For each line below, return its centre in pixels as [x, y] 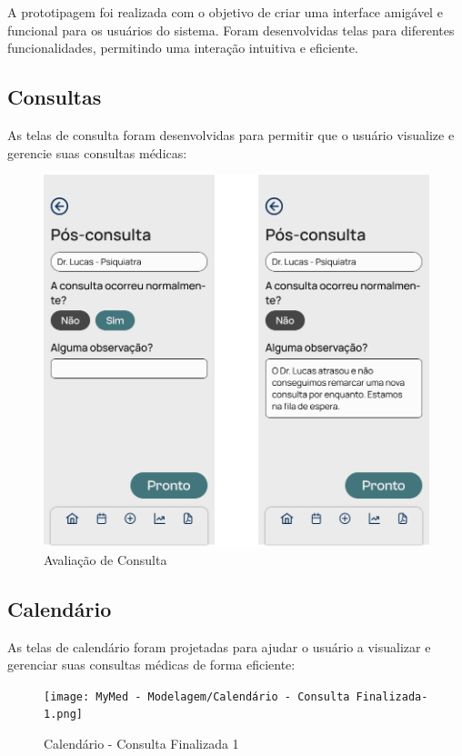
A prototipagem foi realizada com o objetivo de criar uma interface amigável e [225, 12]
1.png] [63, 715]
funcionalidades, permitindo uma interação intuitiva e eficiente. [183, 48]
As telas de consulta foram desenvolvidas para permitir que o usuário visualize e [231, 134]
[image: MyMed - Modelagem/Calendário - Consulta [197, 696]
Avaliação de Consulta [105, 559]
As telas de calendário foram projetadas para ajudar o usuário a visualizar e [219, 646]
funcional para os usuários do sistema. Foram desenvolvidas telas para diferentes [231, 30]
